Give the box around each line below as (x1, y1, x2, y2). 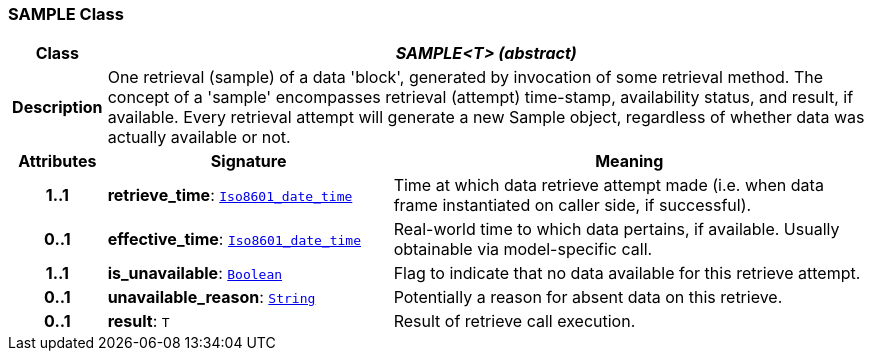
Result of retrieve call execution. (393, 311, 636, 332)
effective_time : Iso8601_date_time (107, 229, 362, 250)
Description (12, 97, 103, 118)
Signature (210, 151, 287, 172)
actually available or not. (107, 127, 291, 148)
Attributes (18, 151, 97, 172)
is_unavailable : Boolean (107, 263, 283, 284)
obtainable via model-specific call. (393, 239, 653, 260)
